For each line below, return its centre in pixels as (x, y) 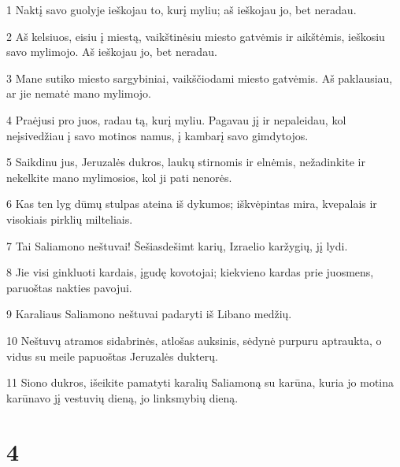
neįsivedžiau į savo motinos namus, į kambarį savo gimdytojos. (157, 135)
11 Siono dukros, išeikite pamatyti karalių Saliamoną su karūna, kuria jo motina (200, 382)
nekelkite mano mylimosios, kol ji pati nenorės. (119, 177)
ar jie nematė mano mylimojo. (79, 93)
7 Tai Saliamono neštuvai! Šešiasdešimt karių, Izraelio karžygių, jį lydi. (177, 245)
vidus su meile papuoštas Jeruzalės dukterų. (112, 356)
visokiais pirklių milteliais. (70, 219)
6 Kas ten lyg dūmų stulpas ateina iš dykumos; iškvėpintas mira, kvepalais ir (192, 204)
